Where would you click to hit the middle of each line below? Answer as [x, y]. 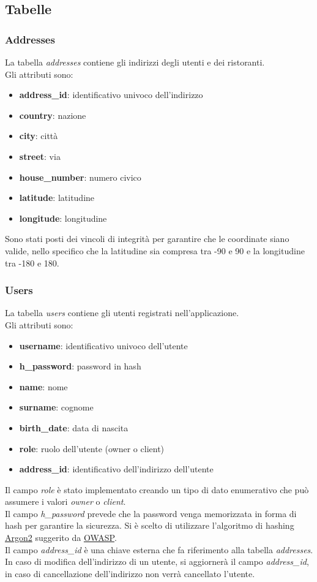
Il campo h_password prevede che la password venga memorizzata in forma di [151, 513]
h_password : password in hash [80, 366]
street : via [40, 156]
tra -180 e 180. [32, 263]
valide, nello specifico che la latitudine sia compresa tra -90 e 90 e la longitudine [155, 250]
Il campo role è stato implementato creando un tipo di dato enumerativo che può [157, 489]
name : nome [43, 386]
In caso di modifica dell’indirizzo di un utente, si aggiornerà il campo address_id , [157, 561]
